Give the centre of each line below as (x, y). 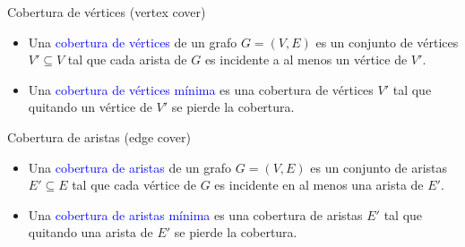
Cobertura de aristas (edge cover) (99, 136)
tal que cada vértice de (134, 185)
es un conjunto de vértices (387, 42)
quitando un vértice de (90, 107)
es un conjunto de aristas (379, 167)
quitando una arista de (90, 232)
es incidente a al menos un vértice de (306, 60)
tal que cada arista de (127, 60)
